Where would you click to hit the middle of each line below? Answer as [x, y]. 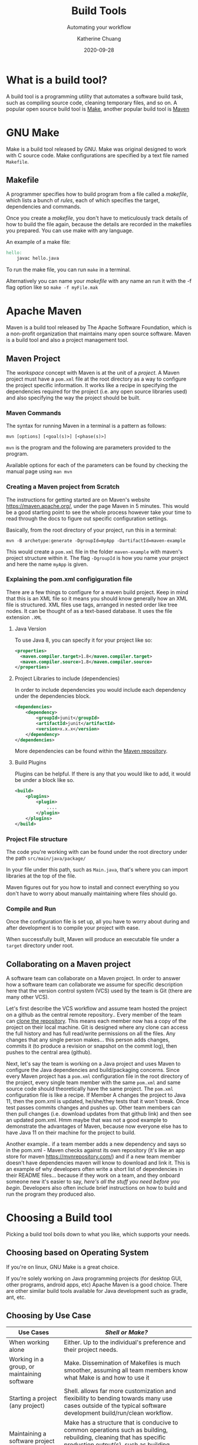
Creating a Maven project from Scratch [63, 487]
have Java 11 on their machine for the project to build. [71, 1132]
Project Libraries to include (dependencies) [67, 678]
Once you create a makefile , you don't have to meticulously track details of [97, 218]
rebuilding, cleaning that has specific [115, 1437]
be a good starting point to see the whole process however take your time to [99, 512]
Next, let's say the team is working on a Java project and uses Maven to [93, 1063]
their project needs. [91, 1350]
